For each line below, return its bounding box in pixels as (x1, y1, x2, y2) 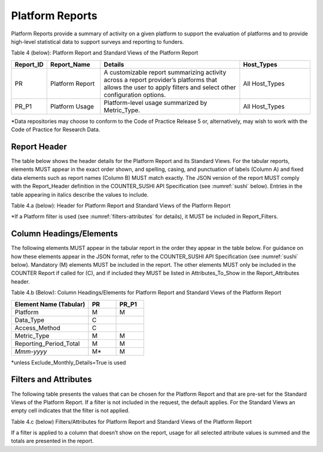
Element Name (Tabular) (14, 300, 86, 308)
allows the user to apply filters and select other (103, 83, 236, 91)
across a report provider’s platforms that (103, 76, 218, 84)
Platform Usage (50, 102, 95, 110)
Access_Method (14, 324, 60, 332)
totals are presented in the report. (11, 438, 94, 445)
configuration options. (103, 91, 166, 99)
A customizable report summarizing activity (103, 68, 227, 76)
